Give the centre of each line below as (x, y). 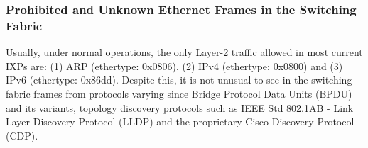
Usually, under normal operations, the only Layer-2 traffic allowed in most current (184, 52)
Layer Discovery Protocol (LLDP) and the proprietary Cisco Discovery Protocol (180, 121)
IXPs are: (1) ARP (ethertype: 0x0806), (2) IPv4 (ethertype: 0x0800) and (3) (174, 66)
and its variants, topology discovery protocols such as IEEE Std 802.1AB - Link (180, 107)
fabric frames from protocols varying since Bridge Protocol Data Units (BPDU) (179, 93)
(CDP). (22, 135)
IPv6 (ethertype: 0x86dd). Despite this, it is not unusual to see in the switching (179, 80)
